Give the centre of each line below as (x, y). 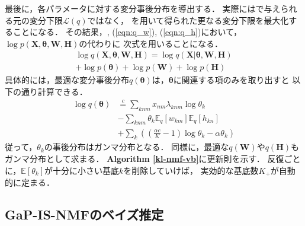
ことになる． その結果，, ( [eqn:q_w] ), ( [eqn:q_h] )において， (127, 32)
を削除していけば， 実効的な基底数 (191, 170)
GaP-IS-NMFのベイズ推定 (84, 214)
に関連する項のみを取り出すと (231, 80)
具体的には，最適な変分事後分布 (67, 80)
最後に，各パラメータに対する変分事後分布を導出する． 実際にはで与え (143, 8)
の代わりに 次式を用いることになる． (151, 43)
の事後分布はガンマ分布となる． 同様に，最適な (137, 147)
